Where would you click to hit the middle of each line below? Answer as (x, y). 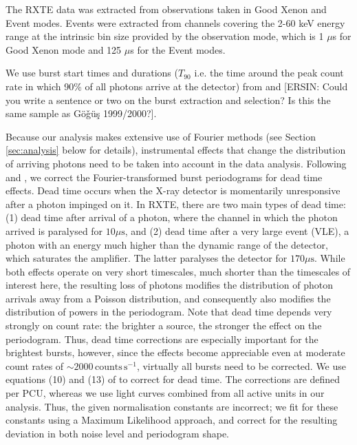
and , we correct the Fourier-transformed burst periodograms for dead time (164, 177)
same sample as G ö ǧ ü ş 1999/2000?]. (81, 113)
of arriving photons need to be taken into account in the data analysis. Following (176, 163)
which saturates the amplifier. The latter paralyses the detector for (147, 258)
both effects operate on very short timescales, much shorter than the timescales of (178, 271)
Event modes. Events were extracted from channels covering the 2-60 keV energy (175, 22)
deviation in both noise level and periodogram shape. (117, 433)
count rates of (35, 365)
